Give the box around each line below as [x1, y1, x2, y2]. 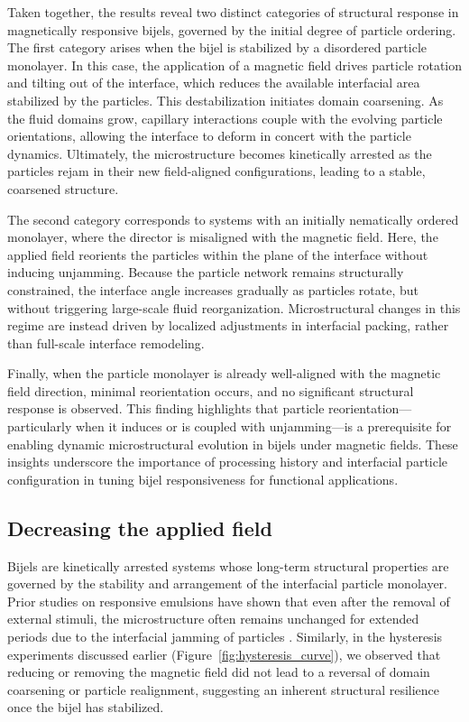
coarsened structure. [7, 179, 119, 198]
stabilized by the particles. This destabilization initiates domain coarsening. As [7, 90, 444, 109]
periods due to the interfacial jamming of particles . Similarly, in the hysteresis [7, 627, 443, 646]
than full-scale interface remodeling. [7, 333, 205, 352]
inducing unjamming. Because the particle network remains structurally [7, 263, 404, 282]
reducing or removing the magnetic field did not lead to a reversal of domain [7, 662, 430, 681]
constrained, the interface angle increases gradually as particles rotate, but [7, 280, 419, 299]
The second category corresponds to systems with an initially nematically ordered [7, 209, 459, 228]
